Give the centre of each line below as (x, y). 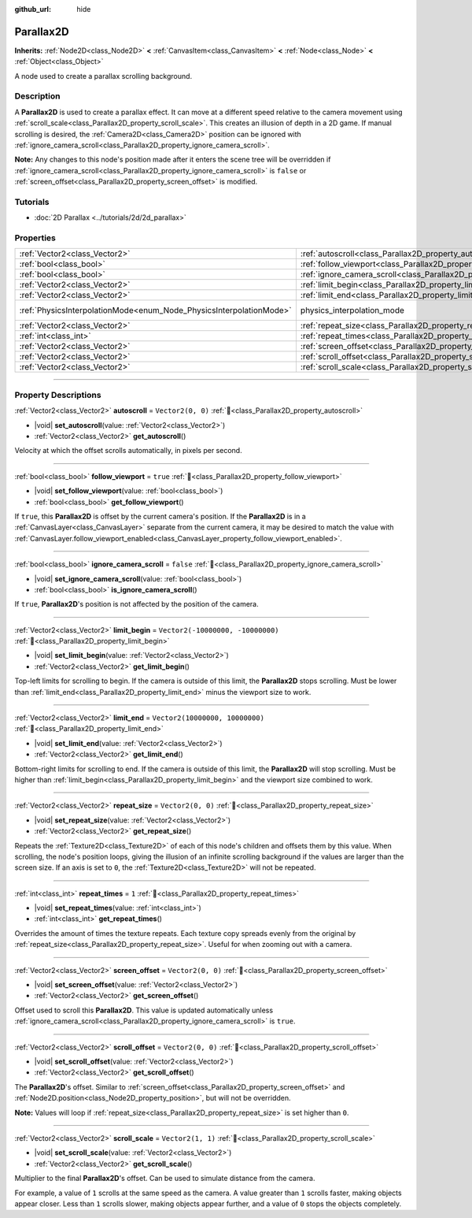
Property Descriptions (58, 395)
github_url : (33, 9)
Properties (35, 238)
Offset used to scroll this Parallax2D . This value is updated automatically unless (144, 1010)
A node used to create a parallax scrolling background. (103, 76)
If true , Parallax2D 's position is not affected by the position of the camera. (136, 604)
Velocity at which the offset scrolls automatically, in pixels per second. (129, 451)
